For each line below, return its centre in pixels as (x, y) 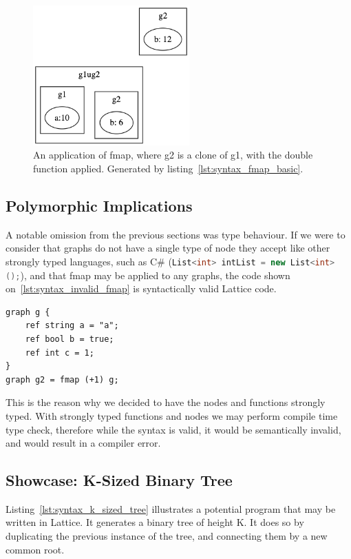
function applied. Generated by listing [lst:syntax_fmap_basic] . (168, 168)
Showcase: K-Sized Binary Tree (119, 480)
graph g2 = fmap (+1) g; (62, 379)
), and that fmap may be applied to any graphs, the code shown (155, 275)
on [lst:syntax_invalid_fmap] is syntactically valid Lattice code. (141, 288)
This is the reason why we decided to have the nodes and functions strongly (166, 402)
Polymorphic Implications (99, 205)
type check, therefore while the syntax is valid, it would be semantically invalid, (173, 429)
